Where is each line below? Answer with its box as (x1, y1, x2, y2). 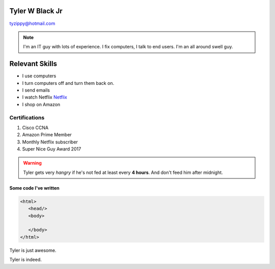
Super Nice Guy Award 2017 (22, 146, 81, 152)
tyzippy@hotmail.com (9, 20, 56, 26)
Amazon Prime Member (22, 132, 72, 138)
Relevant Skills (9, 59, 57, 68)
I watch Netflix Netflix (22, 94, 67, 100)
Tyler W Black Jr (9, 7, 63, 15)
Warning (23, 160, 42, 166)
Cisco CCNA (22, 125, 48, 131)
